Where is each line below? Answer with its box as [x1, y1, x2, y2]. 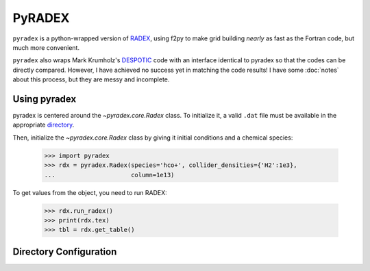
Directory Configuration [12, 246, 117, 257]
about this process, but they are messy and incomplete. [12, 75, 170, 83]
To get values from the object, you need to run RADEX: [12, 188, 167, 196]
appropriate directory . [12, 120, 75, 129]
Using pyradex [12, 93, 77, 105]
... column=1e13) [44, 171, 175, 179]
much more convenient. [12, 43, 80, 51]
